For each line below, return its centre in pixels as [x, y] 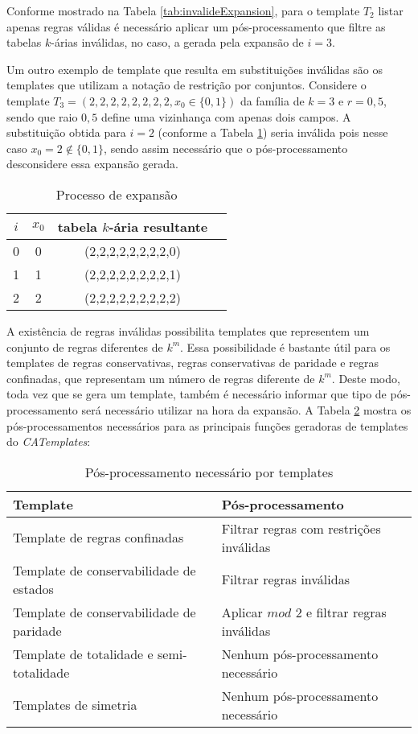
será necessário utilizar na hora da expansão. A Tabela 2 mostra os [246, 409]
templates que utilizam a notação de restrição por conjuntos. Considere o [186, 85]
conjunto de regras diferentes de [85, 346]
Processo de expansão [117, 194]
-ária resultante [158, 226]
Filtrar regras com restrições [301, 528]
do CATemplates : [49, 441]
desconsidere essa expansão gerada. [92, 164]
